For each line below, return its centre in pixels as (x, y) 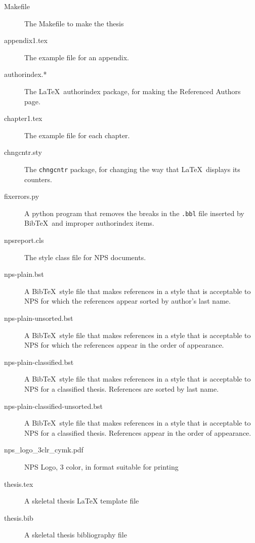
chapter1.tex (23, 118)
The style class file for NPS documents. (85, 257)
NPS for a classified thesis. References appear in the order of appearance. (138, 432)
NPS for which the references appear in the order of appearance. (124, 345)
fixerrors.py (22, 196)
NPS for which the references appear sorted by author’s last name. (127, 301)
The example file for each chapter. (77, 135)
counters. (38, 179)
